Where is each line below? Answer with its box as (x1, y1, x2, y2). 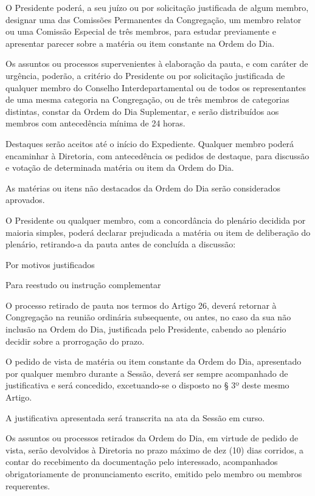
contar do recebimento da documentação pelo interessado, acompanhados (5, 455, 278, 468)
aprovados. (5, 193, 45, 206)
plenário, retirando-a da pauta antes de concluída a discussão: (5, 238, 236, 250)
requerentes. (5, 479, 50, 492)
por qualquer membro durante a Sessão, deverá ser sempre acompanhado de (5, 367, 288, 379)
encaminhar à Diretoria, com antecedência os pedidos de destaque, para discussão (5, 149, 310, 162)
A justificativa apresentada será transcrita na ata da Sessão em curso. (5, 411, 265, 424)
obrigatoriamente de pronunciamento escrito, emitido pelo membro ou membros (5, 467, 302, 480)
